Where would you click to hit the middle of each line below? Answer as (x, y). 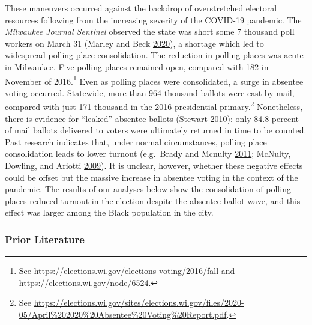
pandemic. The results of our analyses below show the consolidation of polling (148, 189)
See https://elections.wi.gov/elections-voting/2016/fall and (127, 271)
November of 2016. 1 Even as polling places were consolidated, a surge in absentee (154, 80)
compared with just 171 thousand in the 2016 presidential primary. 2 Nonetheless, (154, 106)
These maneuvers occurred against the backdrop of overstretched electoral (141, 8)
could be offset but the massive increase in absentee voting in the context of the (151, 177)
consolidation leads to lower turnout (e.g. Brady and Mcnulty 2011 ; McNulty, (148, 153)
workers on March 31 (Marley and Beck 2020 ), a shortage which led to (134, 43)
